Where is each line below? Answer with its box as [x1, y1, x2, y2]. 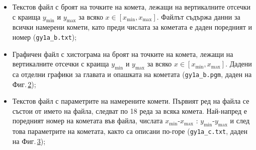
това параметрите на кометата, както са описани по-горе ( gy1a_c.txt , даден [12, 126, 247, 136]
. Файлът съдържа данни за [156, 11, 240, 22]
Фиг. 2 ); [12, 79, 36, 89]
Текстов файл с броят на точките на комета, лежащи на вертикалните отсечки [12, 2, 251, 12]
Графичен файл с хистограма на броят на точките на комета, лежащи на [12, 48, 233, 59]
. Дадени [225, 58, 252, 69]
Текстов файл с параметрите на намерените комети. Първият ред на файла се [12, 96, 249, 106]
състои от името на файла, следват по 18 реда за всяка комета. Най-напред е [12, 105, 247, 116]
